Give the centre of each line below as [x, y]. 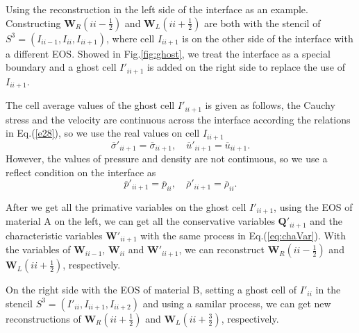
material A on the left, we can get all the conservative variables [140, 221]
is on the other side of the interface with [268, 38]
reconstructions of [43, 318]
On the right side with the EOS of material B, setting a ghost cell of [151, 290]
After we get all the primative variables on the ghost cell [126, 207]
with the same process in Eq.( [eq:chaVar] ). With [243, 235]
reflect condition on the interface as [81, 172]
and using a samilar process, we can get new [237, 303]
